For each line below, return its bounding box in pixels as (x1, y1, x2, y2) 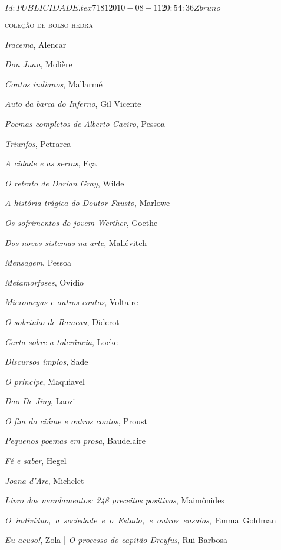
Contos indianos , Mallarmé (5, 77, 103, 90)
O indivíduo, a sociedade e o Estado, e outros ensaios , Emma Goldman (5, 513, 276, 526)
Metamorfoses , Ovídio (5, 276, 84, 288)
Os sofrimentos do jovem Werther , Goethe (5, 216, 158, 228)
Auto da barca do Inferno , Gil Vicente (5, 97, 141, 110)
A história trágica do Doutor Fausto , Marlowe (5, 197, 170, 209)
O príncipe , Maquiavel (5, 375, 85, 387)
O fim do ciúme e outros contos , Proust (5, 414, 148, 427)
